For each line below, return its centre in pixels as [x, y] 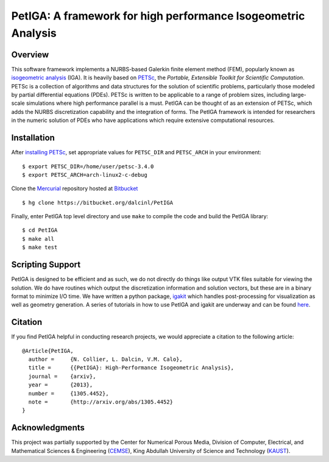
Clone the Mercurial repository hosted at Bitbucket [75, 188]
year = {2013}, [61, 385]
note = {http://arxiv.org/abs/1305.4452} [101, 402]
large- [299, 95]
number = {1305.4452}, [69, 393]
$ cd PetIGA [40, 230]
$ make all [38, 239]
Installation [33, 138]
